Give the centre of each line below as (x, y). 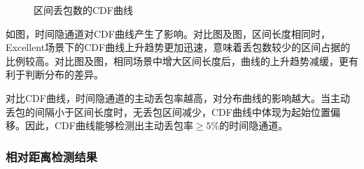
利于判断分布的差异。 (55, 74)
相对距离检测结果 (51, 156)
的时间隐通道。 (254, 125)
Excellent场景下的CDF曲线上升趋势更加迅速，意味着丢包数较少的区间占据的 (178, 47)
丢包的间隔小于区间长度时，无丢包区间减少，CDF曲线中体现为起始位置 (168, 111)
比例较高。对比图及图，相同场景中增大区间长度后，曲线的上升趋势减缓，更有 (182, 60)
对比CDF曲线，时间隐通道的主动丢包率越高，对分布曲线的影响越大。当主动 (178, 97)
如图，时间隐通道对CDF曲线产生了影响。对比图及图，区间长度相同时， (168, 33)
